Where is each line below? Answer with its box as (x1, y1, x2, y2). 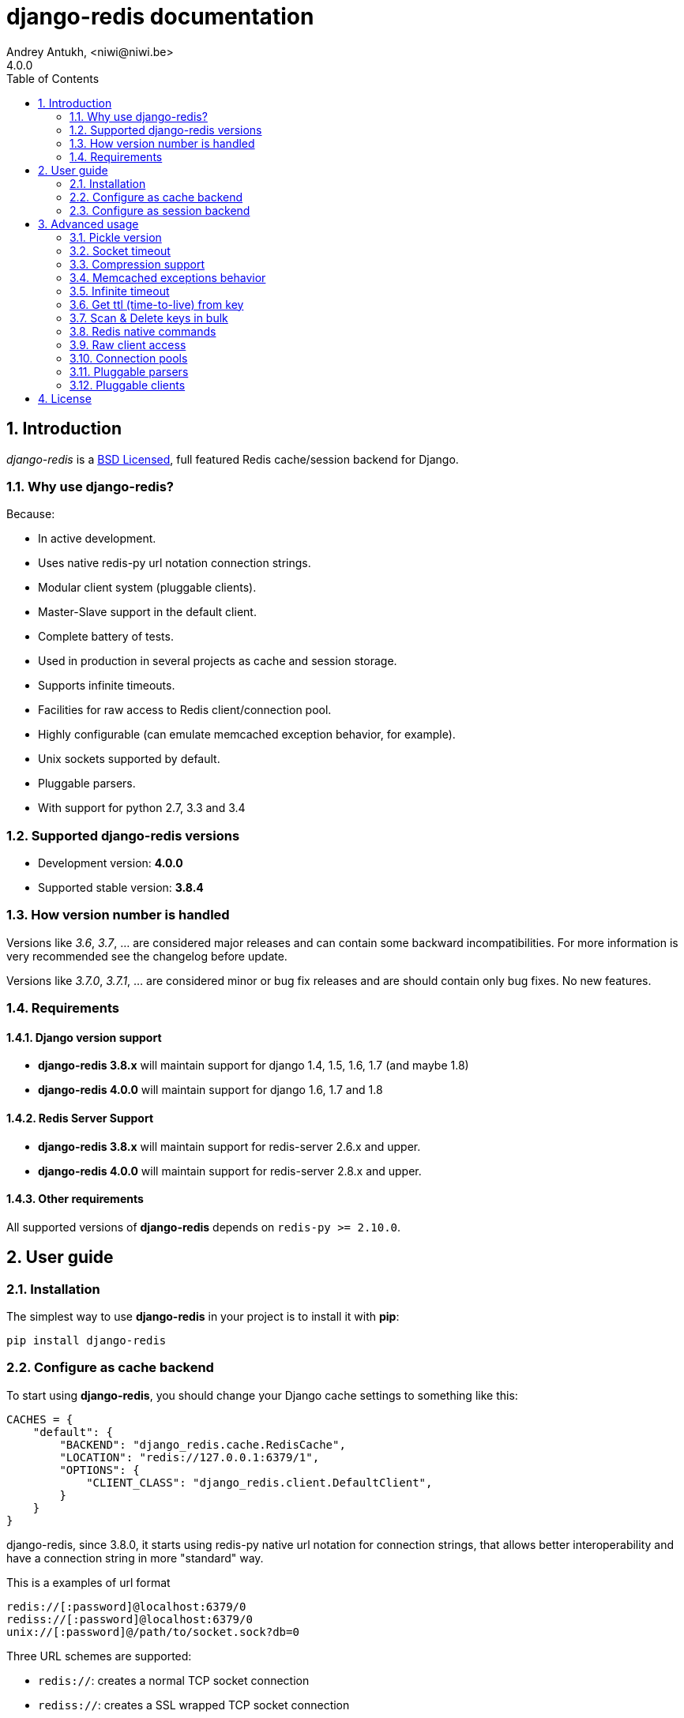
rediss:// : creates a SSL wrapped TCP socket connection (38, 1697, 350, 1712)
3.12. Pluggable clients (70, 378, 186, 392)
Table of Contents (6, 71, 100, 85)
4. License (38, 391, 92, 405)
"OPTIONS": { (59, 1463, 140, 1476)
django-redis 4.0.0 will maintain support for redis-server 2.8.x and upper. (38, 1164, 422, 1178)
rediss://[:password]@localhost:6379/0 (6, 1612, 253, 1626)
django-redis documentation (6, 3, 314, 30)
